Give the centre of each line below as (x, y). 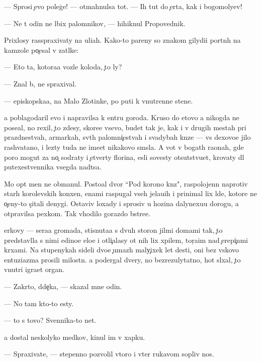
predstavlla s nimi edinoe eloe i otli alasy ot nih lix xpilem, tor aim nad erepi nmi (126, 240)
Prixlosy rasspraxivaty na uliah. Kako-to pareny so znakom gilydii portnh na (122, 40)
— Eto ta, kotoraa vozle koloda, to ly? (63, 67)
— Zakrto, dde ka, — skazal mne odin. (63, 286)
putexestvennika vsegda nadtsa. (53, 167)
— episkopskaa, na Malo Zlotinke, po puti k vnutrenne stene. (99, 100)
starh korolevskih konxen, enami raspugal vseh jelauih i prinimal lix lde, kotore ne (130, 193)
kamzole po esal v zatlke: (41, 50)
